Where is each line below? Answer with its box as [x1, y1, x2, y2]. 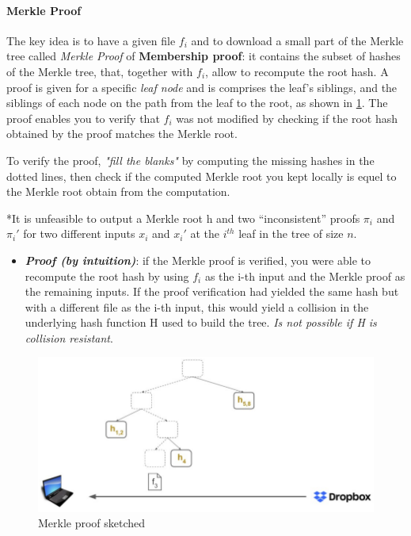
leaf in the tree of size [238, 225, 344, 242]
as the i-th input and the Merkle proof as [204, 267, 405, 284]
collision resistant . [25, 329, 113, 346]
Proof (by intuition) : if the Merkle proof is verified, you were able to [25, 251, 371, 268]
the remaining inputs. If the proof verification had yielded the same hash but [25, 283, 399, 300]
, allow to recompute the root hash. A [205, 63, 389, 79]
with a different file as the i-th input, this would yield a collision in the [25, 298, 369, 315]
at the [190, 225, 220, 242]
